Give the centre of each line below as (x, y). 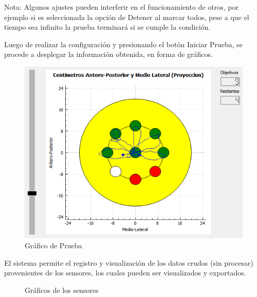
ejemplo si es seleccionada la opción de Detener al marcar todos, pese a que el (127, 17)
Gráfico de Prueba (53, 245)
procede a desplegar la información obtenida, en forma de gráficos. (108, 54)
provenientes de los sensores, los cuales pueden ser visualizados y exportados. (125, 273)
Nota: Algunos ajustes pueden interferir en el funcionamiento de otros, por (121, 7)
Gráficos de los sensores (62, 290)
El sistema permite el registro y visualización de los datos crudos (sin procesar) (129, 262)
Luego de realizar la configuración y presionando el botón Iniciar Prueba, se (123, 44)
